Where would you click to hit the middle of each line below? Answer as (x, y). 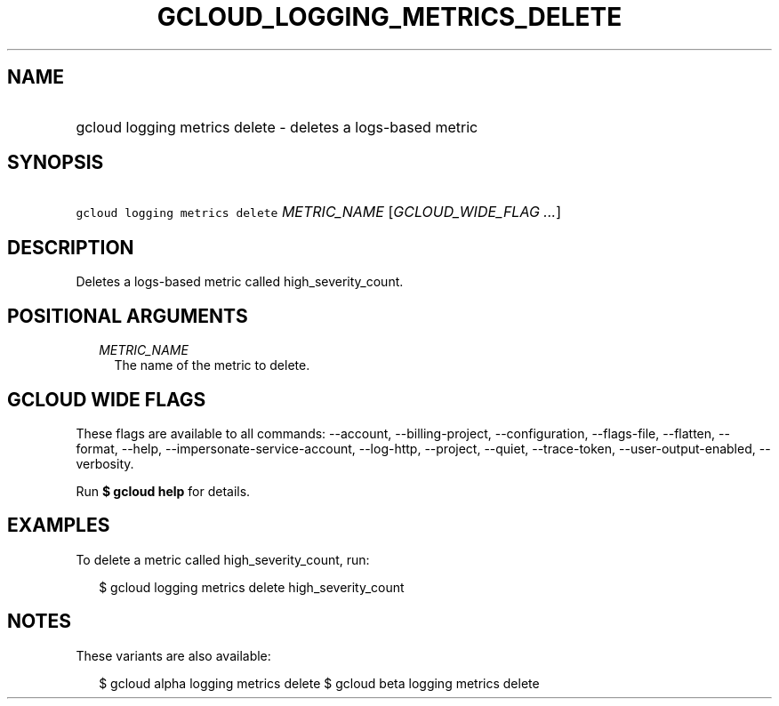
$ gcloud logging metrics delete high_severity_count (252, 587)
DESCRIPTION (71, 247)
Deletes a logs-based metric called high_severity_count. (240, 282)
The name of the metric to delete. (212, 365)
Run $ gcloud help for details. (163, 491)
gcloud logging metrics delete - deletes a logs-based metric (277, 127)
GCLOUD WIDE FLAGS (107, 399)
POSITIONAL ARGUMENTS (128, 316)
